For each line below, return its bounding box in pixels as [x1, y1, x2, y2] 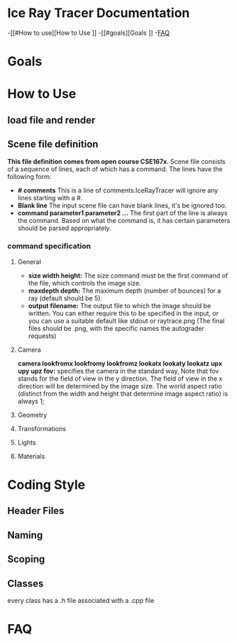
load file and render [7, 114, 96, 126]
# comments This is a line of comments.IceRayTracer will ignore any [17, 186, 219, 195]
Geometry [17, 410, 48, 419]
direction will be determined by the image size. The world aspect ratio [17, 381, 222, 390]
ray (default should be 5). [28, 293, 103, 303]
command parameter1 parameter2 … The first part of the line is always [17, 208, 228, 217]
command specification [7, 241, 91, 251]
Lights [17, 438, 36, 447]
